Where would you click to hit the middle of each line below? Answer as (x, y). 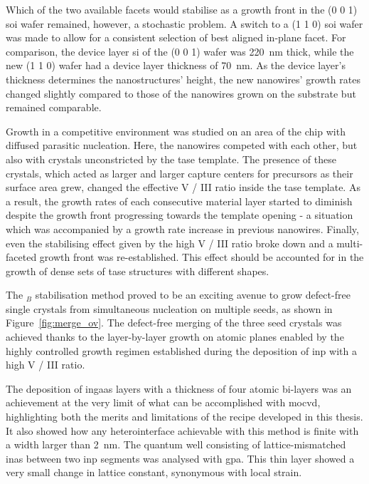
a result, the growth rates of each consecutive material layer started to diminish (179, 201)
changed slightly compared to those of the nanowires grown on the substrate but (181, 93)
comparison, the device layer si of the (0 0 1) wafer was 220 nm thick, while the (180, 51)
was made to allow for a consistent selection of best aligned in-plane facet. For (176, 37)
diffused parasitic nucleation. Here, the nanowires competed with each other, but (182, 145)
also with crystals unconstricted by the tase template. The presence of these (171, 159)
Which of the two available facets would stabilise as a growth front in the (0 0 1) (182, 9)
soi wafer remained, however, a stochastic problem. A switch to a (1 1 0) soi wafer (184, 23)
